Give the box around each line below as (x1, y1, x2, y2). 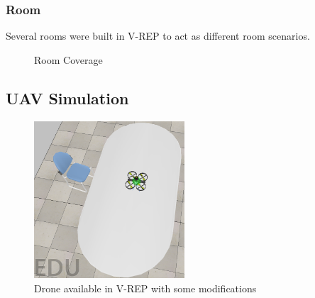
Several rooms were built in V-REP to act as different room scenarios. (6, 28, 310, 43)
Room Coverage (34, 52, 103, 67)
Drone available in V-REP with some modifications (34, 280, 257, 295)
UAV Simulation (6, 87, 129, 109)
